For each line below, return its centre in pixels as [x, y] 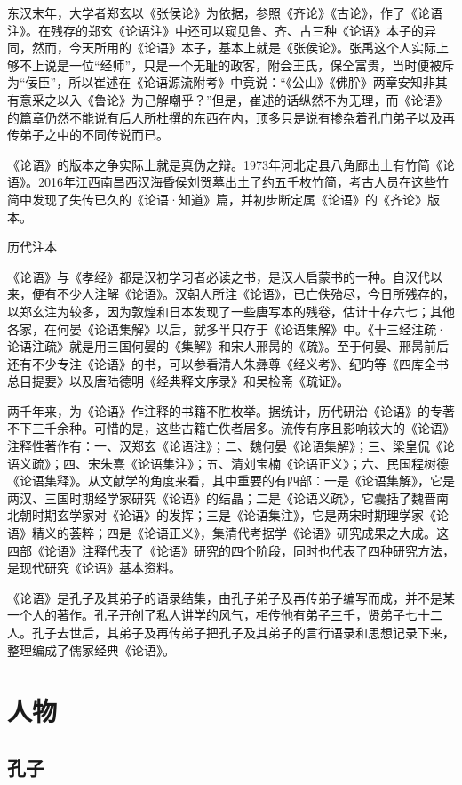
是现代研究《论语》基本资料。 [94, 568]
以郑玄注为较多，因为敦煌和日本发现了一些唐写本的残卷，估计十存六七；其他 [231, 311]
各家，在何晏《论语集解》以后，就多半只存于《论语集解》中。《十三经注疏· [227, 328]
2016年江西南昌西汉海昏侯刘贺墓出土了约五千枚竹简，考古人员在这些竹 [243, 182]
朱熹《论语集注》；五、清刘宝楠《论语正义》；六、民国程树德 [274, 463]
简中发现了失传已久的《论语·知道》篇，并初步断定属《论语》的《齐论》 [217, 199]
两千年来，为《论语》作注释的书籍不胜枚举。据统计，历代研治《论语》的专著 [231, 410]
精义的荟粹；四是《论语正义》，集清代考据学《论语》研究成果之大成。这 [240, 533]
